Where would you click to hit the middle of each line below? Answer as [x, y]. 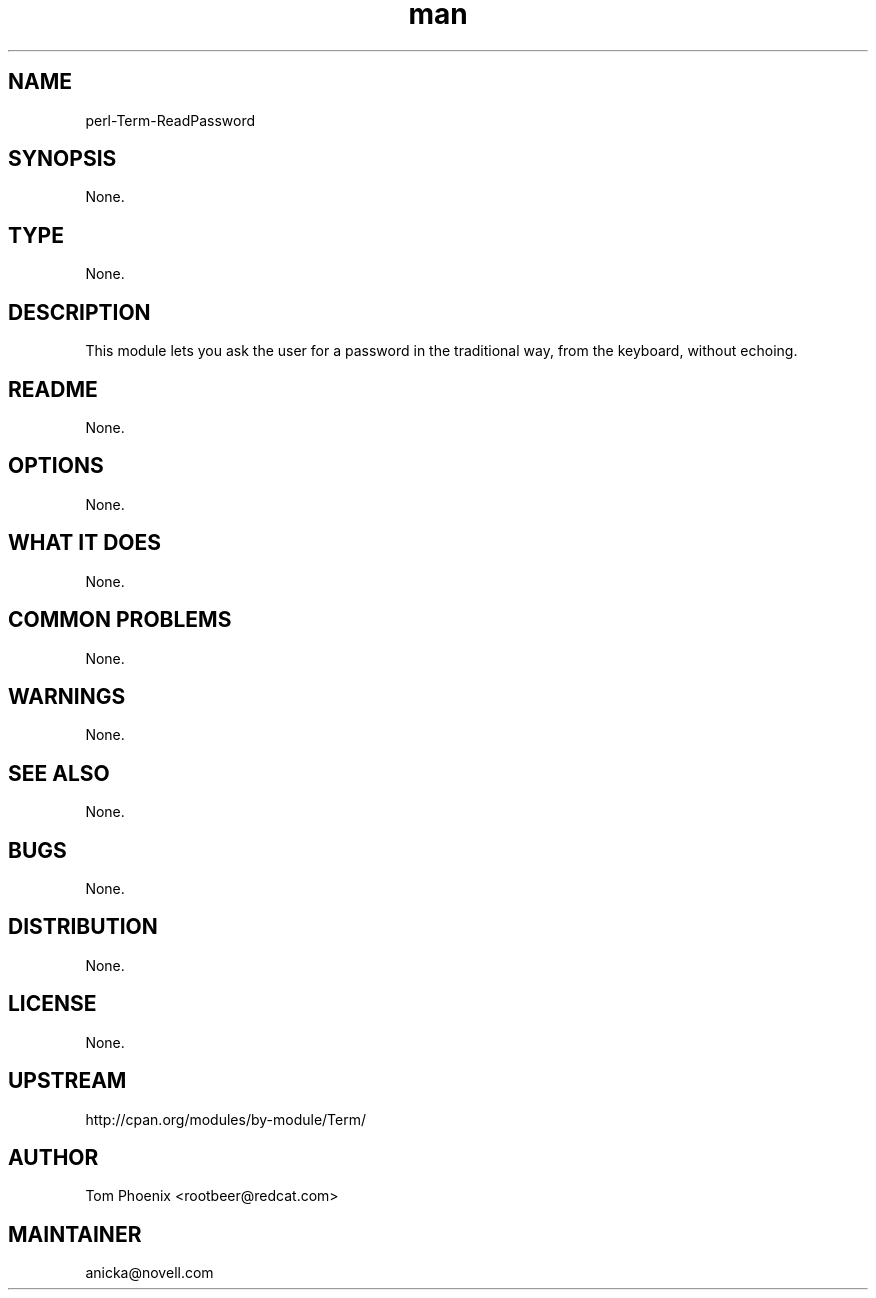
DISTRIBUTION [83, 927]
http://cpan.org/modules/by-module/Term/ [226, 1119]
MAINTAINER [75, 1234]
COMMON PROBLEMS [120, 620]
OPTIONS [56, 466]
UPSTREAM [67, 1081]
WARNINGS [67, 696]
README [53, 389]
